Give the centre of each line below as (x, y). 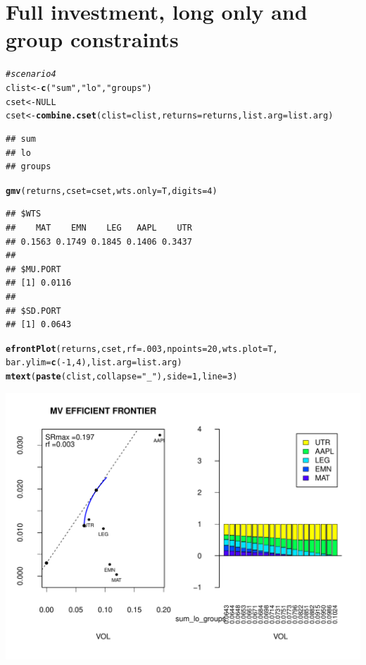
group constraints (92, 39)
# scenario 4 (31, 74)
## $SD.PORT (33, 311)
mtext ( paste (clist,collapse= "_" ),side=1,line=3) (122, 377)
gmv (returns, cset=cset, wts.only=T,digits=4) (112, 191)
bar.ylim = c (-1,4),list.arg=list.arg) (94, 363)
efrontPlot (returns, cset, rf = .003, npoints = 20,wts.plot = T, (142, 349)
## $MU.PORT (33, 269)
